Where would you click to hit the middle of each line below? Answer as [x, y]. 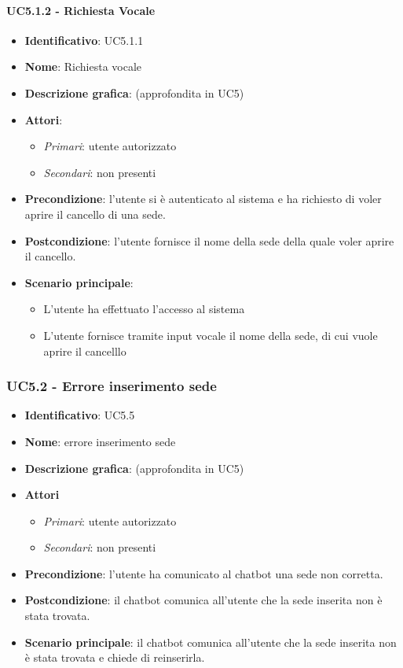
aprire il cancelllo [85, 351]
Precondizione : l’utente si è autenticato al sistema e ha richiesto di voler [203, 199]
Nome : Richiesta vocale [83, 66]
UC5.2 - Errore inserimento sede [112, 386]
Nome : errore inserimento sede [100, 441]
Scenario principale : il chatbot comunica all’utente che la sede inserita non [211, 642]
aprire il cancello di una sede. [95, 214]
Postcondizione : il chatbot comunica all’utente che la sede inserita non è [203, 600]
